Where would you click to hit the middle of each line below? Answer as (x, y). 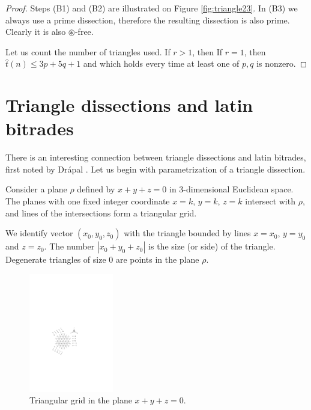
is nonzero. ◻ (282, 63)
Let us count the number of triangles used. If (88, 51)
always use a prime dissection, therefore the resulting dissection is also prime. (148, 20)
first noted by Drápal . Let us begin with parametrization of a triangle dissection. (155, 169)
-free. (84, 32)
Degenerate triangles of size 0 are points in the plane (102, 259)
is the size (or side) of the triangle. (212, 246)
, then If (207, 51)
